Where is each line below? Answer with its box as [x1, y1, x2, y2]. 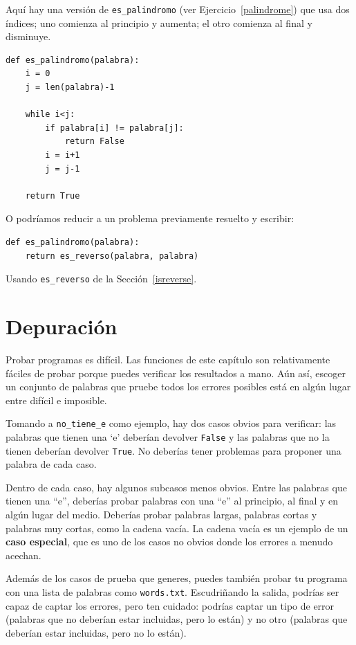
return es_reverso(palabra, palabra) [25, 251, 199, 261]
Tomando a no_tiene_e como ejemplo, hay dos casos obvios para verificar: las [6, 416, 337, 430]
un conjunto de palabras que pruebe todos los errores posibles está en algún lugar [6, 379, 351, 394]
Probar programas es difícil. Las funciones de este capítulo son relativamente [6, 352, 330, 366]
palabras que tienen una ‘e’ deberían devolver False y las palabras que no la [6, 429, 330, 444]
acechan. [6, 547, 41, 562]
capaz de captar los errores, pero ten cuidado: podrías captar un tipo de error [6, 598, 335, 612]
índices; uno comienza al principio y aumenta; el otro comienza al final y [6, 15, 312, 30]
